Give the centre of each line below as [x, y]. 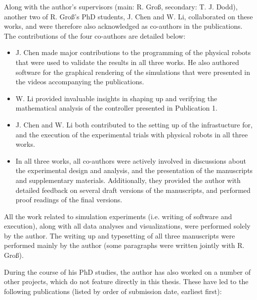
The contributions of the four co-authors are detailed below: [95, 35]
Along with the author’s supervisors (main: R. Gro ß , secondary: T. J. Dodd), [121, 6]
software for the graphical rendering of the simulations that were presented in [133, 72]
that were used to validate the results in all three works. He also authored [127, 62]
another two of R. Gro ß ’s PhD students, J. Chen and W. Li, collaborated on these [128, 16]
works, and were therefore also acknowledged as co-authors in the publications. [123, 26]
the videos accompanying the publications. [80, 82]
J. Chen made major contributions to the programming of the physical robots [133, 52]
